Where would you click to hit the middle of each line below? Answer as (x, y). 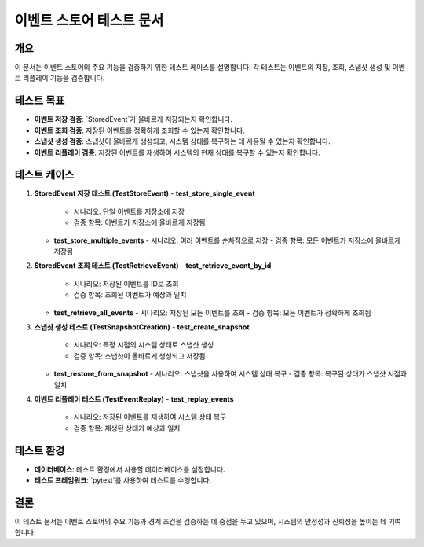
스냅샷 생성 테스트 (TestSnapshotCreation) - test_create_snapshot (142, 327)
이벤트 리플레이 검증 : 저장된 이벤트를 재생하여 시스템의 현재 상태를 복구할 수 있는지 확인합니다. (177, 152)
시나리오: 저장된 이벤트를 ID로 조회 (126, 284)
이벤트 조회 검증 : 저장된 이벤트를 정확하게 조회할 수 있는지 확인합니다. (139, 130)
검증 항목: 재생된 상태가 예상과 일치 (127, 428)
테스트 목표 (40, 101)
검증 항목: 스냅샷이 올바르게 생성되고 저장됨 (139, 356)
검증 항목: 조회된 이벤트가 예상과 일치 (130, 295)
